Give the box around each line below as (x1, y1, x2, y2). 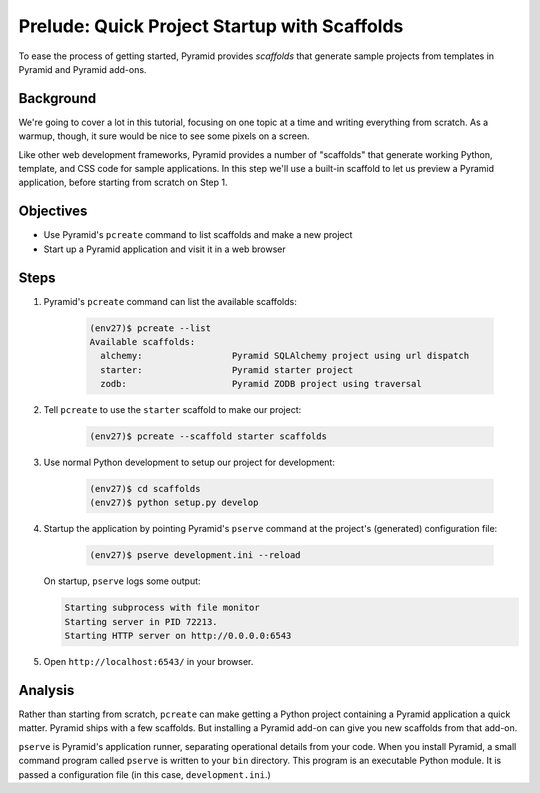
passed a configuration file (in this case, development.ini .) (18, 768, 272, 780)
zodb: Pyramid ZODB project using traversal (100, 378, 422, 390)
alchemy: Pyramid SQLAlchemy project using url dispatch (100, 350, 470, 362)
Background (18, 90, 97, 107)
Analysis (18, 682, 75, 699)
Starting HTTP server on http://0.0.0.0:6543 (64, 630, 292, 642)
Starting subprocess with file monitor (64, 602, 260, 614)
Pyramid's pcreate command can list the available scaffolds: (43, 295, 297, 307)
